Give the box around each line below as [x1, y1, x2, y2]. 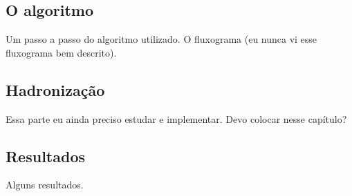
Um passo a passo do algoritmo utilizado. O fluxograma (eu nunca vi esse [6, 32, 317, 46]
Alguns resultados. [6, 177, 84, 192]
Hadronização [6, 79, 105, 100]
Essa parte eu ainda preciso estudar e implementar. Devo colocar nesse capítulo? [6, 111, 347, 126]
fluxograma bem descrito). [6, 45, 117, 59]
